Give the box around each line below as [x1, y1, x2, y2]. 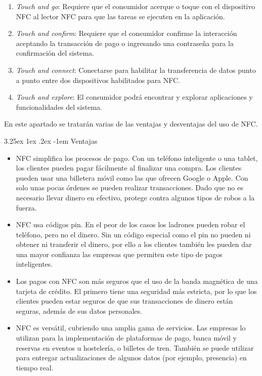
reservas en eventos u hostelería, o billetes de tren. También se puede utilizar [16, 342, 254, 353]
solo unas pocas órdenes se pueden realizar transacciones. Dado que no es [16, 182, 243, 193]
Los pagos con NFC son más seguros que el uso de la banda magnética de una [16, 276, 258, 286]
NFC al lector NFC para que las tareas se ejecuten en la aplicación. [16, 11, 225, 21]
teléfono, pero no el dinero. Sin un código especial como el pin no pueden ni [16, 229, 251, 239]
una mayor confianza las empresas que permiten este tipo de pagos [16, 248, 223, 259]
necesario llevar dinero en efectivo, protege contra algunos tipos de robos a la [16, 192, 255, 202]
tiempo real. [16, 362, 54, 372]
